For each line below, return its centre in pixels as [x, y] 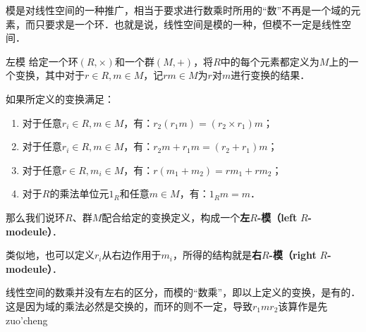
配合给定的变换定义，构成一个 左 [176, 217]
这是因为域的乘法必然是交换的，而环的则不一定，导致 [129, 306]
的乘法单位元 [79, 193]
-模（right [293, 255]
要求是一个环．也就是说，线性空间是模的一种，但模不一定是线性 [193, 24]
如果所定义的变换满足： [60, 98]
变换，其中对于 [50, 75]
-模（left [277, 217]
